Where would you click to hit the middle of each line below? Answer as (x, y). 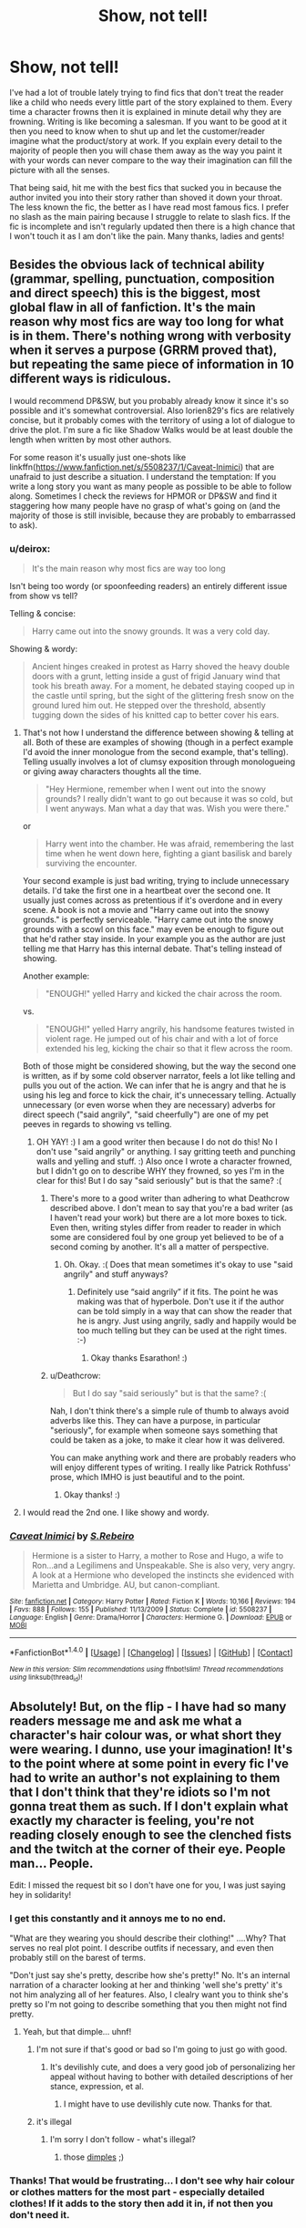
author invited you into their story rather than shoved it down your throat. (146, 197)
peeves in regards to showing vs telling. (97, 1124)
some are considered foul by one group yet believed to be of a (167, 1238)
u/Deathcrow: (76, 1376)
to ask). (24, 524)
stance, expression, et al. (97, 2087)
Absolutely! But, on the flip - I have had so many (148, 1706)
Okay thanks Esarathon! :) (139, 1358)
